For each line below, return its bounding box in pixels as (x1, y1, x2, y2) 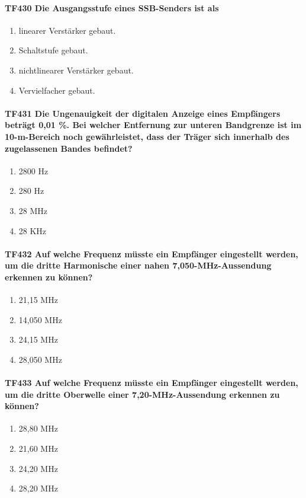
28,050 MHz (18, 353, 62, 365)
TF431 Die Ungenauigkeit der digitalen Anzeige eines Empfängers (5, 107, 281, 119)
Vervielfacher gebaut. (18, 84, 95, 96)
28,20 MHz (18, 482, 58, 494)
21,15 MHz (18, 293, 58, 306)
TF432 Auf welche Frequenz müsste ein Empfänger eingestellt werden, (5, 247, 298, 260)
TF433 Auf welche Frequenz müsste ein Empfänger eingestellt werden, (5, 376, 298, 389)
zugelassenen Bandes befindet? (5, 142, 133, 154)
